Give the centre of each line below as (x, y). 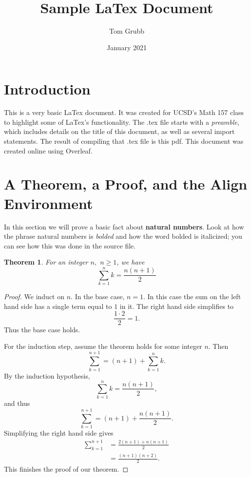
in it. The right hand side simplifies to (177, 306)
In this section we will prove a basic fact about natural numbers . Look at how (124, 226)
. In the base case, (98, 296)
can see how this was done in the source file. (70, 245)
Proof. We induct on (34, 296)
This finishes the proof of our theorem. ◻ (66, 468)
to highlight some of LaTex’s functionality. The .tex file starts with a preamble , (122, 122)
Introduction (47, 89)
